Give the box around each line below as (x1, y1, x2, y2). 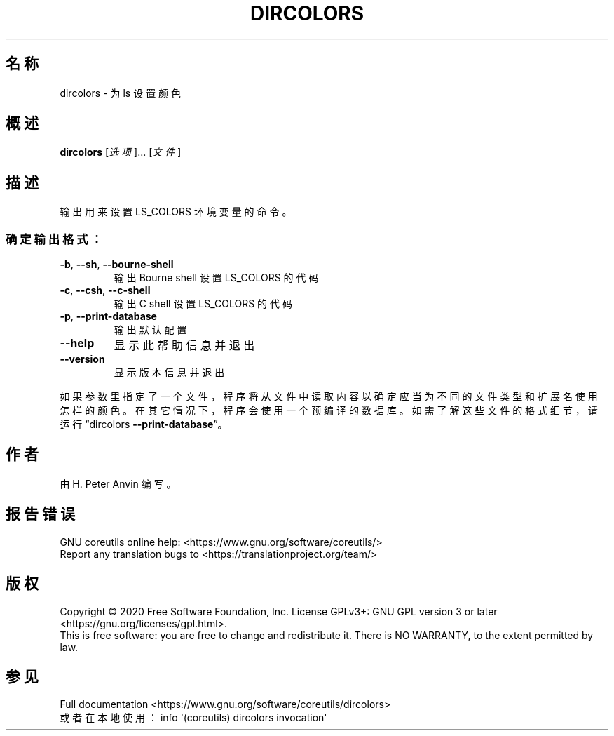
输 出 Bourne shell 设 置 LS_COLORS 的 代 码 (114, 272, 319, 284)
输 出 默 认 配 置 (114, 323, 187, 336)
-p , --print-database (60, 310, 157, 323)
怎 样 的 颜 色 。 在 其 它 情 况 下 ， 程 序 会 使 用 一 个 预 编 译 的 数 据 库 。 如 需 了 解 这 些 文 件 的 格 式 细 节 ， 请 (60, 404, 598, 417)
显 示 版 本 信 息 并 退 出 (114, 366, 225, 379)
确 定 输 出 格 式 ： (6, 232, 102, 246)
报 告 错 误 (6, 505, 75, 523)
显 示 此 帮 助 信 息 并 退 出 (114, 338, 255, 353)
